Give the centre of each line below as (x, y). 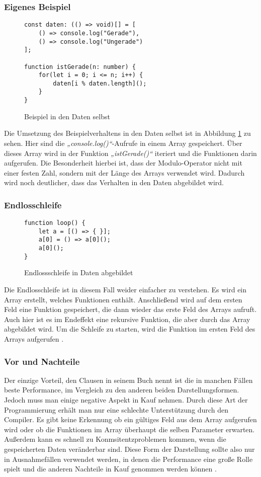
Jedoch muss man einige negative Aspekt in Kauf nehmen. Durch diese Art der (126, 400)
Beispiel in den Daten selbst (67, 116)
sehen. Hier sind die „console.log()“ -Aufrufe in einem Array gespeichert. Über (123, 143)
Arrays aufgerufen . (34, 339)
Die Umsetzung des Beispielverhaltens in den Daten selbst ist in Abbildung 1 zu (127, 133)
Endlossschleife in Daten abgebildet (79, 272)
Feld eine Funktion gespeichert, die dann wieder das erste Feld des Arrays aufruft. (130, 309)
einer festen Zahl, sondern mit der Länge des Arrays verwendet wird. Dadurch (124, 172)
